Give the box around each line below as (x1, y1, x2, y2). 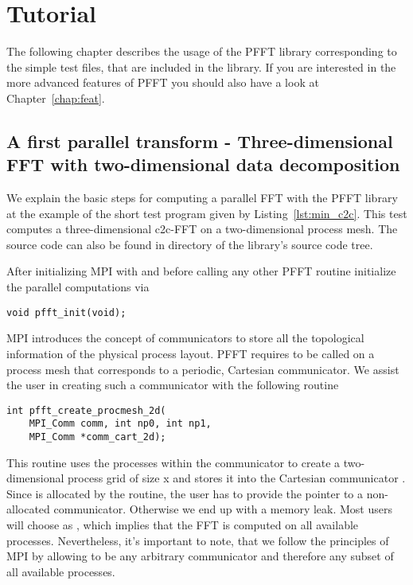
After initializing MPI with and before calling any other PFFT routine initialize (6, 263, 396, 279)
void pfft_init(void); (6, 306, 127, 318)
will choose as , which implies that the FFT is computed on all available (6, 517, 359, 533)
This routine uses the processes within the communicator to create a (6, 454, 341, 470)
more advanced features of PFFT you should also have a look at (6, 74, 319, 91)
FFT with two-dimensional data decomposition (6, 152, 400, 177)
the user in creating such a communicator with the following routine (6, 376, 339, 393)
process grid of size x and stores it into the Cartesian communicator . (68, 470, 406, 486)
